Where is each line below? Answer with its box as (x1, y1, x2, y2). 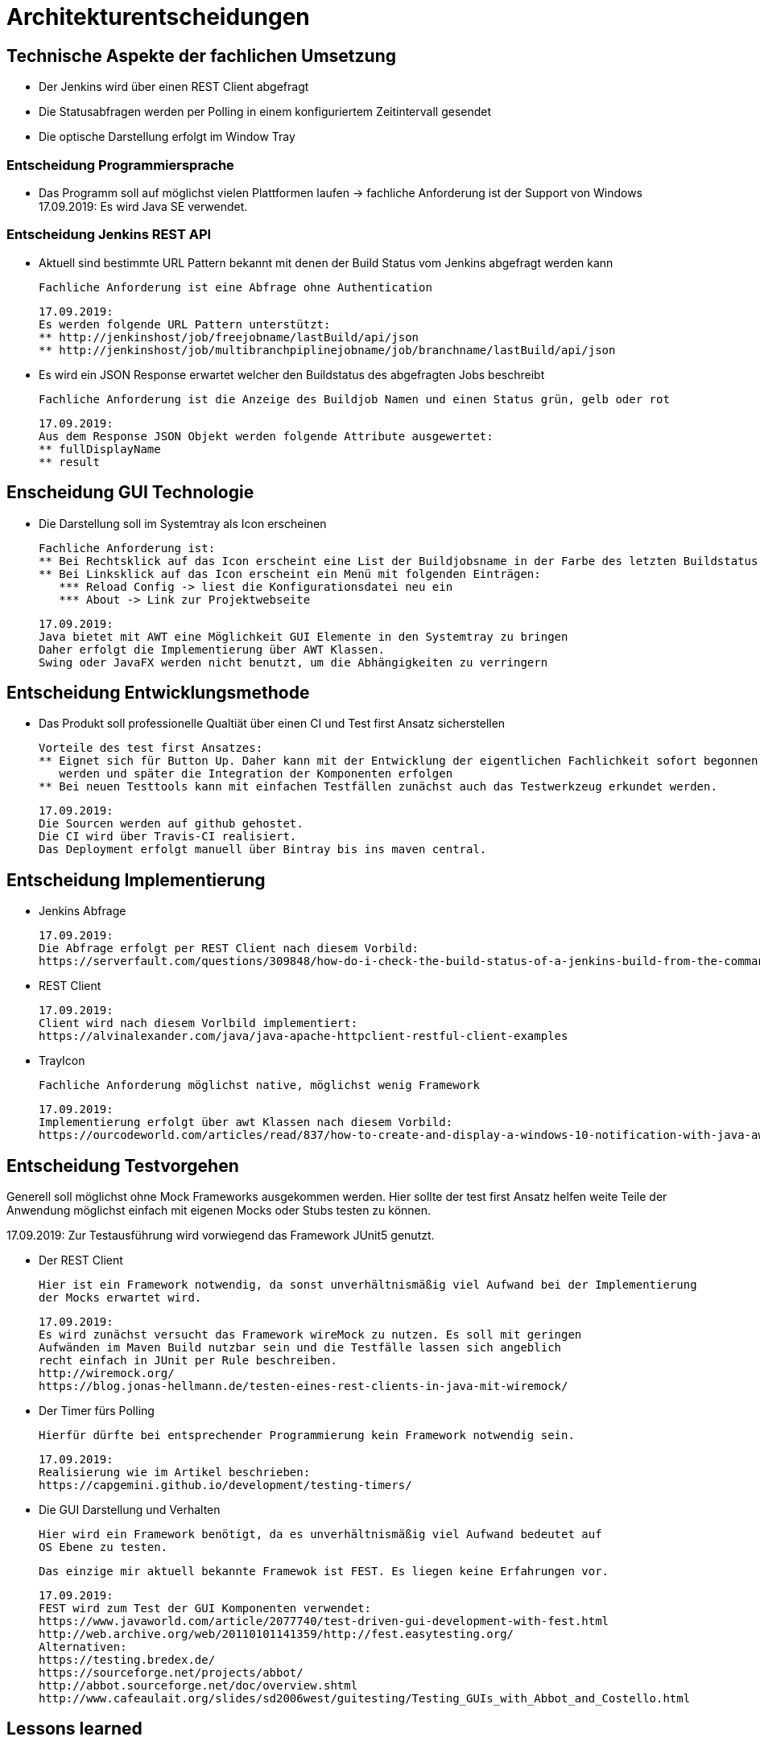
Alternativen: (39, 1640, 127, 1654)
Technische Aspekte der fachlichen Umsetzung (6, 45, 397, 66)
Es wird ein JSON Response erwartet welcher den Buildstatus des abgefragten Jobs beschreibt (39, 367, 545, 382)
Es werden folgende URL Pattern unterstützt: (39, 317, 331, 331)
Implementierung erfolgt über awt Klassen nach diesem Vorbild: (39, 1116, 453, 1129)
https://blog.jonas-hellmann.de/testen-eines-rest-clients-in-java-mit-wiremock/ (39, 1380, 568, 1393)
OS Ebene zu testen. (39, 1541, 168, 1554)
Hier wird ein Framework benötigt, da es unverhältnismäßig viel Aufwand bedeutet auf (39, 1528, 602, 1541)
